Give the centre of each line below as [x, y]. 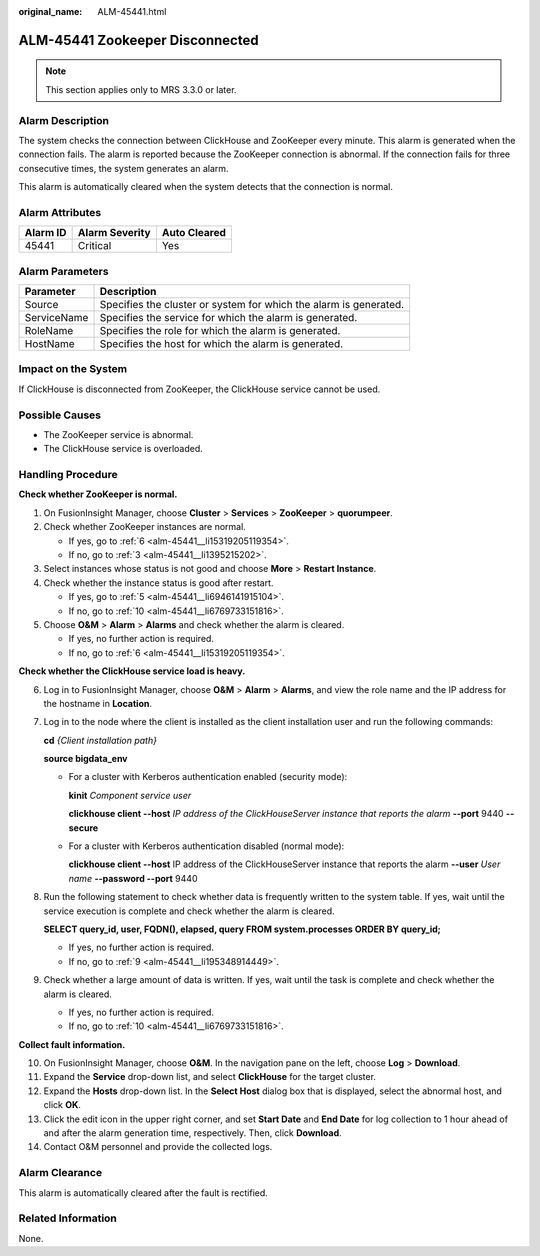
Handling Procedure [68, 475]
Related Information [67, 1218]
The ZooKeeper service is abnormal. [118, 434]
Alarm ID [45, 233]
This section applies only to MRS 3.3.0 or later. [141, 89]
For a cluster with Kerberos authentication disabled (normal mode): [206, 846]
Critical [94, 246]
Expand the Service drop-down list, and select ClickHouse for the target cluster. [210, 1077]
